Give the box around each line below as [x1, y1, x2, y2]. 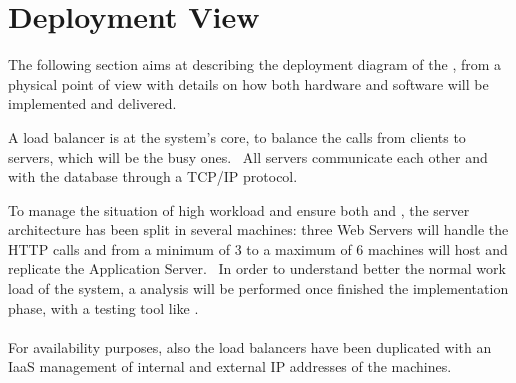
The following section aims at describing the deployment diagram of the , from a [8, 54, 502, 75]
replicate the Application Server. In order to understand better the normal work [8, 258, 506, 279]
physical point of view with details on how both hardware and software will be [8, 73, 489, 94]
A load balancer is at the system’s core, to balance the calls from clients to [8, 126, 466, 147]
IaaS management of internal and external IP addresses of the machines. [8, 356, 452, 377]
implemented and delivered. [8, 93, 177, 114]
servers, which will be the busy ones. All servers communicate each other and [8, 146, 488, 167]
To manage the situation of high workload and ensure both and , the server [8, 199, 470, 220]
